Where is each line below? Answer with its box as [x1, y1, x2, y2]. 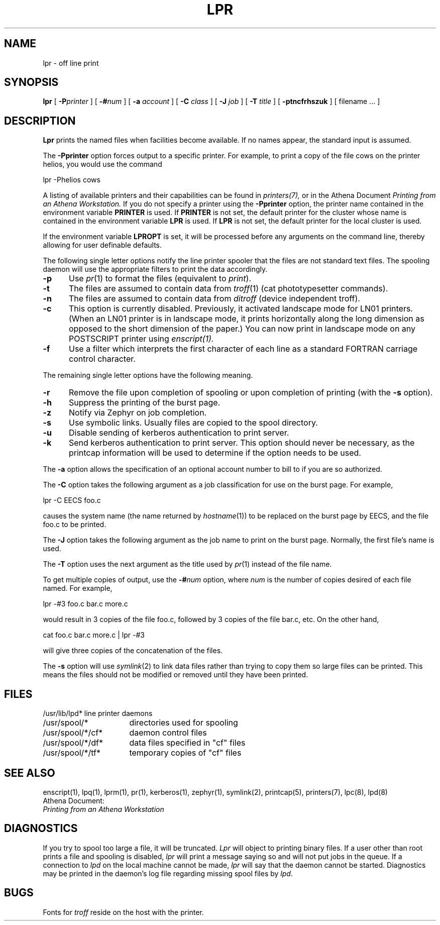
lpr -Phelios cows [43, 175, 100, 184]
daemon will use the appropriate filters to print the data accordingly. [43, 265, 268, 274]
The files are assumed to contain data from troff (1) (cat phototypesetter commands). [68, 283, 388, 294]
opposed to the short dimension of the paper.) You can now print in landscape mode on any [68, 324, 416, 334]
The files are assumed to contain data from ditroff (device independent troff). [68, 293, 360, 304]
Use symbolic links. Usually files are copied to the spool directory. [68, 418, 318, 428]
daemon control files [129, 728, 207, 738]
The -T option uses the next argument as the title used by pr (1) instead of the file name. [43, 560, 332, 569]
